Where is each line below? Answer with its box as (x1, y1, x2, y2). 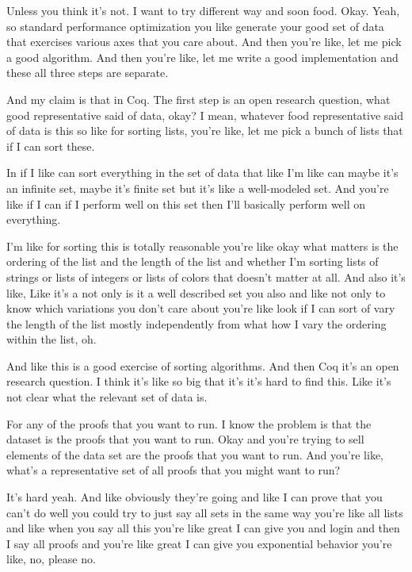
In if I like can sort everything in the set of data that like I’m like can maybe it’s (6, 164, 399, 181)
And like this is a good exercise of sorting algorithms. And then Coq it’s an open (6, 357, 399, 374)
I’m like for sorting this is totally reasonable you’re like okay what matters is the (6, 237, 399, 254)
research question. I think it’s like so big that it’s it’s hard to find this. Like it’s (6, 373, 391, 390)
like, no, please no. (6, 551, 96, 567)
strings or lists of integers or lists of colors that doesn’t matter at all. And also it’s (6, 268, 406, 285)
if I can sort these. (6, 137, 95, 154)
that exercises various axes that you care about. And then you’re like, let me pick (6, 33, 402, 50)
